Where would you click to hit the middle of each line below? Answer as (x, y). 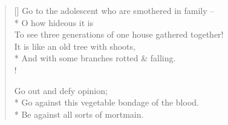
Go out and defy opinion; (61, 90)
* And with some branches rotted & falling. (95, 58)
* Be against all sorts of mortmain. (79, 114)
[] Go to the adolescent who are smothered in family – (114, 10)
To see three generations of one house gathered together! (119, 34)
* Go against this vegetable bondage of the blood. (106, 102)
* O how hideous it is (54, 22)
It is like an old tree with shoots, (75, 46)
